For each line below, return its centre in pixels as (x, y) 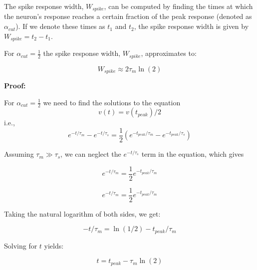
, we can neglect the (91, 154)
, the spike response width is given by (191, 26)
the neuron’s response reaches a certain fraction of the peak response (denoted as (128, 16)
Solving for (21, 245)
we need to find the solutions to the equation (112, 102)
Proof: (15, 85)
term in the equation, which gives (193, 154)
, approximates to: (169, 53)
